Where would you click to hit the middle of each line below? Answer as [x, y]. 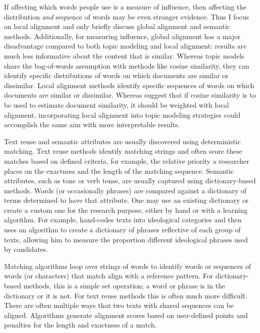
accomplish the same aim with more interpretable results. [92, 124]
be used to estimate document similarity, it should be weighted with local [116, 104]
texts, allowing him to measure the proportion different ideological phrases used [126, 239]
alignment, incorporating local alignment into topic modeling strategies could [122, 114]
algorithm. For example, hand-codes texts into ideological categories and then [123, 220]
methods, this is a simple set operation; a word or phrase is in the [124, 286]
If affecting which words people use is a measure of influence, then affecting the [125, 7]
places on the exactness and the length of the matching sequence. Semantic [119, 171]
